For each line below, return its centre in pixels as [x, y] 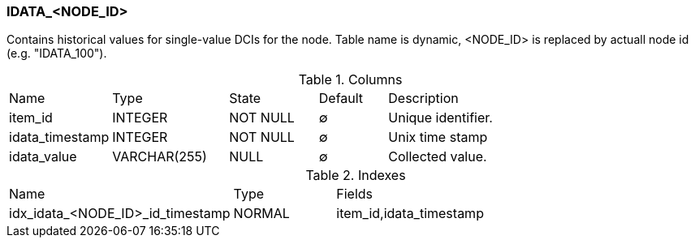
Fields [355, 194]
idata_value [43, 157]
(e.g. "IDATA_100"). [57, 54]
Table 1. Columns [350, 80]
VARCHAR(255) [160, 157]
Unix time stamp [438, 137]
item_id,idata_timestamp [410, 214]
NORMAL [261, 214]
